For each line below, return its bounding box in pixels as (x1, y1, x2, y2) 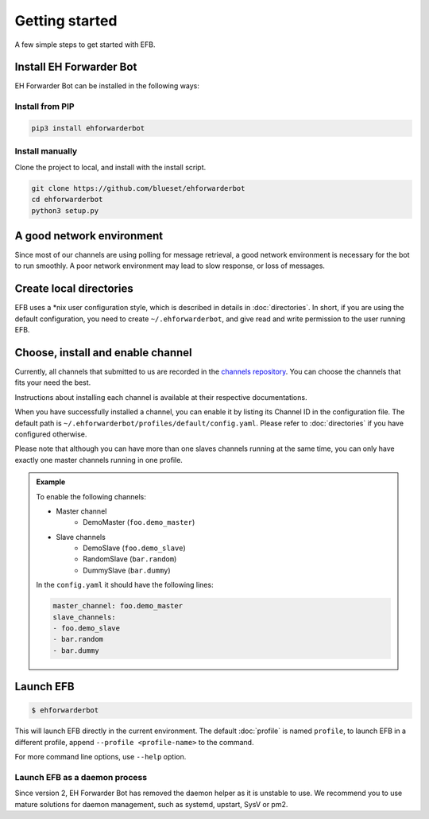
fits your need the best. (14, 378, 91, 387)
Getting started (14, 12, 118, 29)
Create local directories (14, 282, 134, 296)
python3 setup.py (31, 206, 99, 215)
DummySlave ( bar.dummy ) (83, 565, 171, 575)
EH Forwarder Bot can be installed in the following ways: (14, 81, 200, 91)
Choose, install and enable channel (14, 346, 192, 359)
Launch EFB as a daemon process (14, 771, 147, 782)
